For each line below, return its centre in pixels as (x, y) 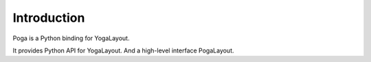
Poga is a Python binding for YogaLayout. (71, 38)
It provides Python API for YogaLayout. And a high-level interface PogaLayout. (123, 50)
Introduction (49, 18)
